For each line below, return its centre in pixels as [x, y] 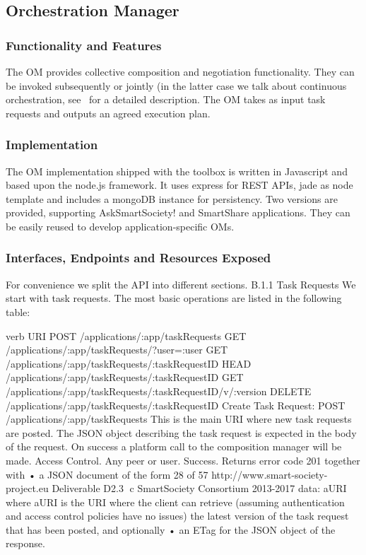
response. [25, 543]
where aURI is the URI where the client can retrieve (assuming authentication [175, 502]
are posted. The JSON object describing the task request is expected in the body [181, 432]
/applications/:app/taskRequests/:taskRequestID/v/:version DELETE [159, 391]
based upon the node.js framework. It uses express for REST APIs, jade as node [179, 185]
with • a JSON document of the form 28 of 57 [107, 474]
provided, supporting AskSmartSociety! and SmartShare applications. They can [178, 212]
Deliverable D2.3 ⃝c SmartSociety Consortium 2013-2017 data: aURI [199, 488]
